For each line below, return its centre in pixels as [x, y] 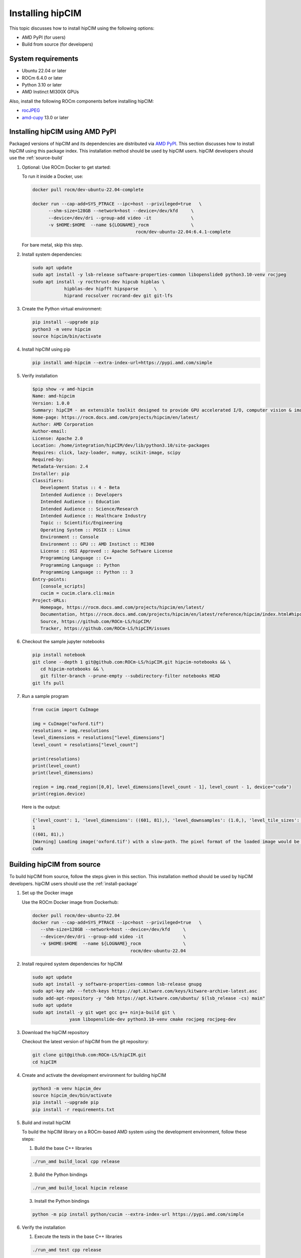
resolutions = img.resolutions [71, 730]
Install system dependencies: [52, 254]
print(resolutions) [56, 759]
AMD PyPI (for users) [44, 37]
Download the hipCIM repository [55, 1032]
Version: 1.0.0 [51, 403]
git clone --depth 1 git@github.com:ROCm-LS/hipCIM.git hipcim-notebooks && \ [131, 662]
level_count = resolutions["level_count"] [85, 744]
